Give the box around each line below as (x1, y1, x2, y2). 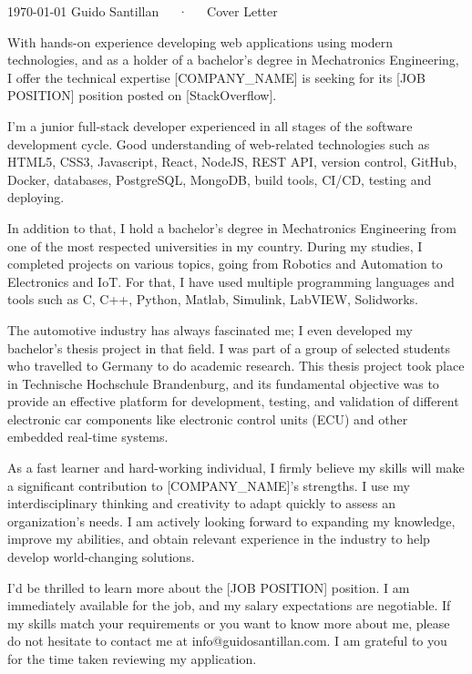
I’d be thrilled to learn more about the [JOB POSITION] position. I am (7, 577, 410, 597)
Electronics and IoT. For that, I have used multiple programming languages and (7, 271, 455, 291)
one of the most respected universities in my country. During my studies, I (7, 236, 423, 255)
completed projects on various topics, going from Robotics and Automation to (7, 254, 443, 273)
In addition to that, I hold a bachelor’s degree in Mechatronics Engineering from (7, 218, 457, 237)
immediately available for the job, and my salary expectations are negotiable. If (7, 596, 451, 615)
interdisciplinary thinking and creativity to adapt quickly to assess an (7, 494, 395, 513)
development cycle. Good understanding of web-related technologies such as (7, 134, 430, 153)
